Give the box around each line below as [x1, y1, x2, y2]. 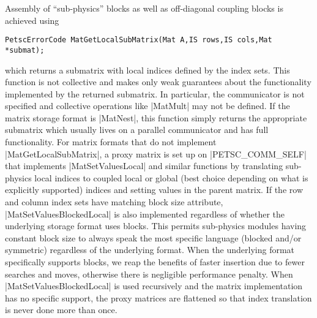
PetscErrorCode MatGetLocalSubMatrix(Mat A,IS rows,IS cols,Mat [5, 36, 272, 45]
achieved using [5, 13, 59, 26]
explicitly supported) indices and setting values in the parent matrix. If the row [5, 183, 303, 196]
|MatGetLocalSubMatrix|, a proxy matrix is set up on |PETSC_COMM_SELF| [5, 147, 307, 160]
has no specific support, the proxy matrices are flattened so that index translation [5, 291, 312, 304]
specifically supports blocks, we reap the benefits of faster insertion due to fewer [5, 256, 305, 268]
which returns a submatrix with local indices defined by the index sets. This [5, 63, 290, 76]
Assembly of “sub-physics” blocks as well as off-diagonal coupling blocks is [5, 2, 283, 14]
